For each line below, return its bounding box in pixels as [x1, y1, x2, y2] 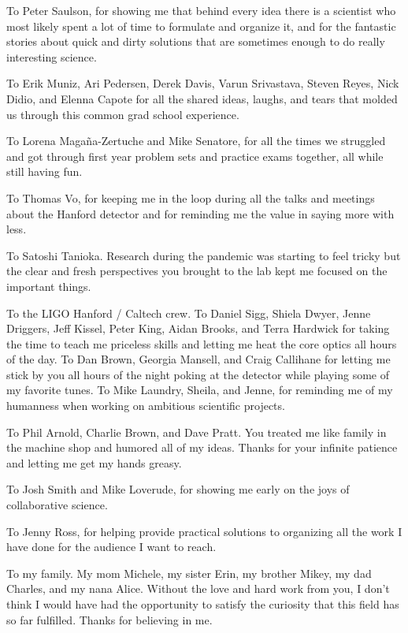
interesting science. [6, 48, 97, 65]
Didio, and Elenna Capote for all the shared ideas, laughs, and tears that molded [6, 90, 398, 106]
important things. [6, 277, 91, 294]
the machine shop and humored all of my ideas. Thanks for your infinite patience [6, 439, 398, 456]
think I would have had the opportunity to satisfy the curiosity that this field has [6, 596, 399, 612]
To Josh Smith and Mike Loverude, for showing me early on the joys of [6, 481, 350, 497]
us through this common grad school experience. [6, 106, 239, 122]
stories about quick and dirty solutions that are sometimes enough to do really [6, 33, 385, 50]
